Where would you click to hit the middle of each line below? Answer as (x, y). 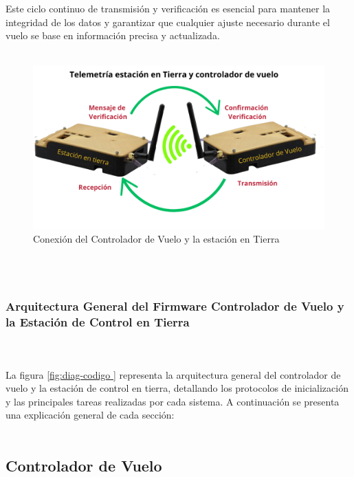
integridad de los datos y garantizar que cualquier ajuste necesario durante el (168, 22)
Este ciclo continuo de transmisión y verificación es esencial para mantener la (168, 8)
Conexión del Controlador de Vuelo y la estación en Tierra (156, 239)
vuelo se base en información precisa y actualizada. (113, 35)
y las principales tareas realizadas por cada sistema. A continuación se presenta (173, 401)
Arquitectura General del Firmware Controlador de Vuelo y (175, 306)
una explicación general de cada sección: (90, 415)
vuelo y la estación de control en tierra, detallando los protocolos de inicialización (177, 388)
